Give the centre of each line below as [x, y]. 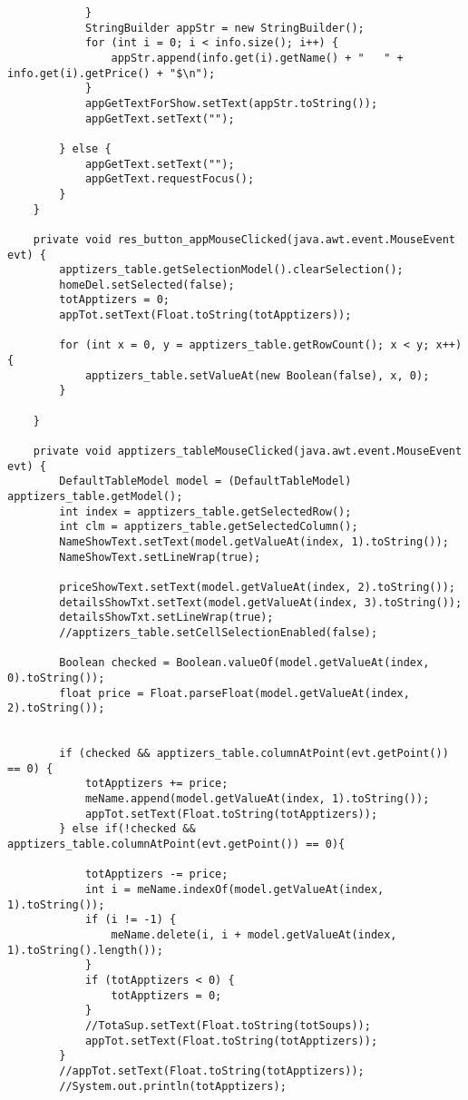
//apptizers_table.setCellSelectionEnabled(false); [219, 632]
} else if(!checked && [127, 829]
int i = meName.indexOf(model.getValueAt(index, [234, 890]
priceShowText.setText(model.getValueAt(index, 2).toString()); [257, 587]
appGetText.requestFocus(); [170, 179]
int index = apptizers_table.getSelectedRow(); [205, 511]
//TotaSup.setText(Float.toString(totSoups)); [228, 1025]
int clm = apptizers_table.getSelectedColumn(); [209, 527]
